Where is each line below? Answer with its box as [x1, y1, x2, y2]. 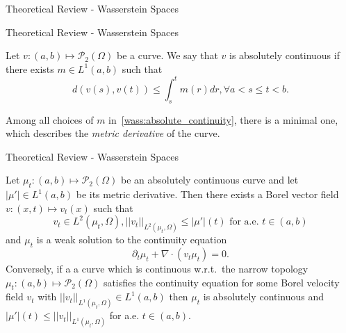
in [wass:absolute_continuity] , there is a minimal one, [108, 112, 338, 127]
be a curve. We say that [116, 48, 218, 63]
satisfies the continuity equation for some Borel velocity [103, 275, 340, 289]
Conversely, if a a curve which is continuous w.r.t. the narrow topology [6, 261, 308, 276]
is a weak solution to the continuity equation [36, 232, 227, 247]
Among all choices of [6, 112, 94, 127]
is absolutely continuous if [229, 48, 340, 63]
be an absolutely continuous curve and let [120, 172, 299, 187]
